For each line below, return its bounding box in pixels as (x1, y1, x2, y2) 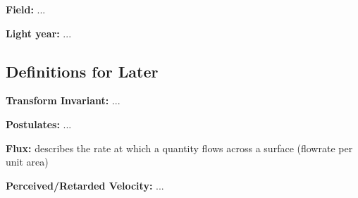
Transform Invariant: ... (6, 93, 121, 108)
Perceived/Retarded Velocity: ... (6, 178, 164, 192)
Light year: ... (6, 25, 72, 40)
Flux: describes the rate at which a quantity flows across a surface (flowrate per (6, 140, 353, 155)
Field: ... (6, 2, 46, 16)
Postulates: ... (6, 116, 72, 131)
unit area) (6, 154, 49, 169)
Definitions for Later (6, 60, 159, 82)
